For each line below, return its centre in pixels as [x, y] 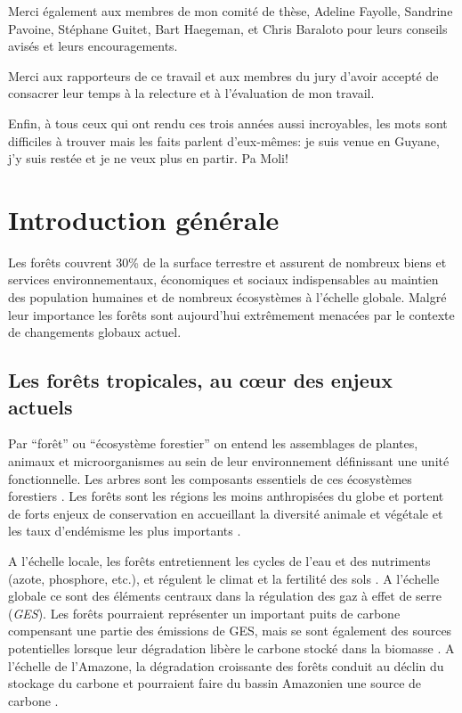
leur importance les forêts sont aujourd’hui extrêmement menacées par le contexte [231, 314]
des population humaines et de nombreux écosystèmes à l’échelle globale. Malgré [227, 297]
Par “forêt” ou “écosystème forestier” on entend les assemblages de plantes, [213, 443]
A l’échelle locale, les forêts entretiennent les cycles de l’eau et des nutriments [219, 561]
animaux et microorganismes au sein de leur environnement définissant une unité [229, 461]
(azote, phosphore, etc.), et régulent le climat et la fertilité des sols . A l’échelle [224, 578]
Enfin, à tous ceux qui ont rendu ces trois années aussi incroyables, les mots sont [228, 123]
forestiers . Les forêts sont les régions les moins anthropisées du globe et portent [226, 496]
